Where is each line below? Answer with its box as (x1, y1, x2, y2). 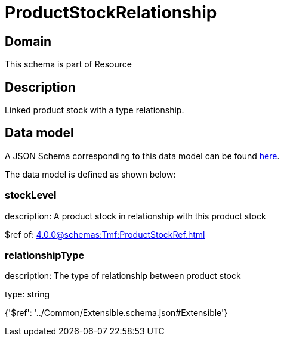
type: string (5, 289, 50, 300)
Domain (5, 33, 52, 49)
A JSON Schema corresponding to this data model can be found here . (5, 150, 280, 161)
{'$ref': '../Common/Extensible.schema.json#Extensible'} (5, 308, 228, 318)
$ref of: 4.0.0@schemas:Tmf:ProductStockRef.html (5, 229, 205, 240)
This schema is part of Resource (5, 59, 132, 70)
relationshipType (5, 249, 85, 261)
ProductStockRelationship (5, 2, 217, 23)
